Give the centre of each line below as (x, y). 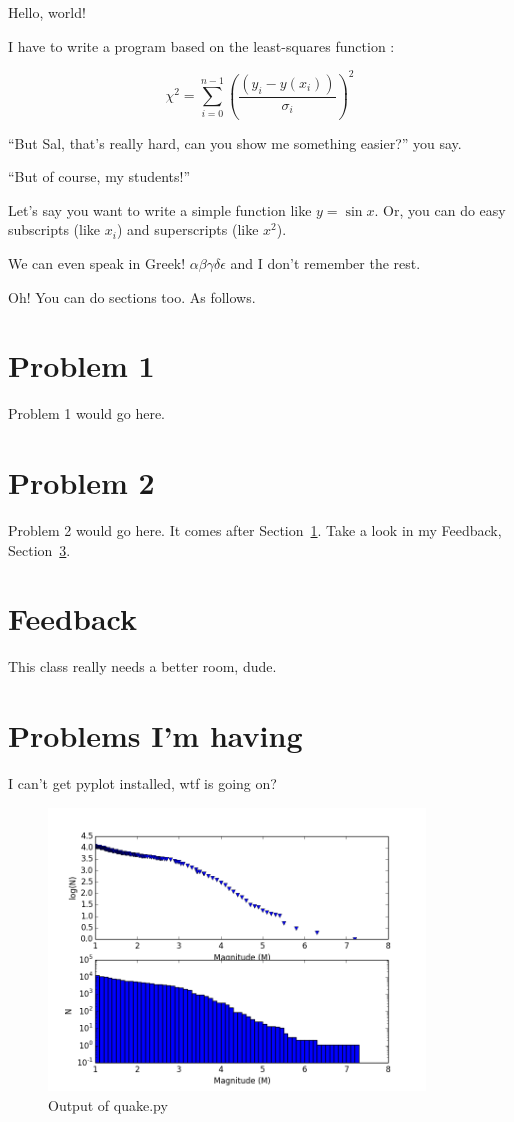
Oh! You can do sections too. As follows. (132, 296)
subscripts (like (54, 229)
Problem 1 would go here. (86, 413)
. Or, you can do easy (440, 209)
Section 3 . (39, 549)
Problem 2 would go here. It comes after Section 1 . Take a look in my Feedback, (255, 530)
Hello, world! (47, 12)
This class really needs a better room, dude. (142, 666)
